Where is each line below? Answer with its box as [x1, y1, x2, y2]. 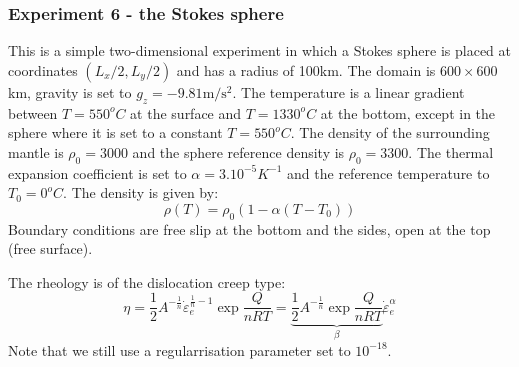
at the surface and [130, 102, 242, 123]
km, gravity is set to [8, 81, 132, 102]
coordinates [8, 59, 78, 80]
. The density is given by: [63, 182, 219, 203]
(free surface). [8, 238, 93, 259]
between [8, 102, 58, 123]
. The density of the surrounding [290, 122, 490, 143]
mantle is [8, 141, 64, 162]
